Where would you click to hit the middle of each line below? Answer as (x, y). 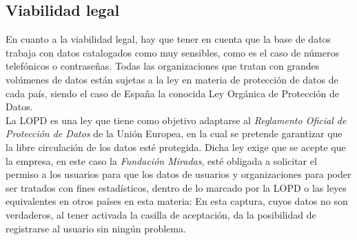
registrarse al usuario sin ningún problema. (96, 228)
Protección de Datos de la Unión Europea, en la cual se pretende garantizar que (174, 133)
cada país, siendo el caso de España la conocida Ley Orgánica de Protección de (172, 93)
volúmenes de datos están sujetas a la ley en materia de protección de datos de (172, 79)
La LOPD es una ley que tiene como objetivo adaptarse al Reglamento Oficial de (176, 120)
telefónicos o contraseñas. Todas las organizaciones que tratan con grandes (163, 66)
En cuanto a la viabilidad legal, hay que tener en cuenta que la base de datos (169, 39)
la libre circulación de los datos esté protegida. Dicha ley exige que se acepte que (176, 147)
